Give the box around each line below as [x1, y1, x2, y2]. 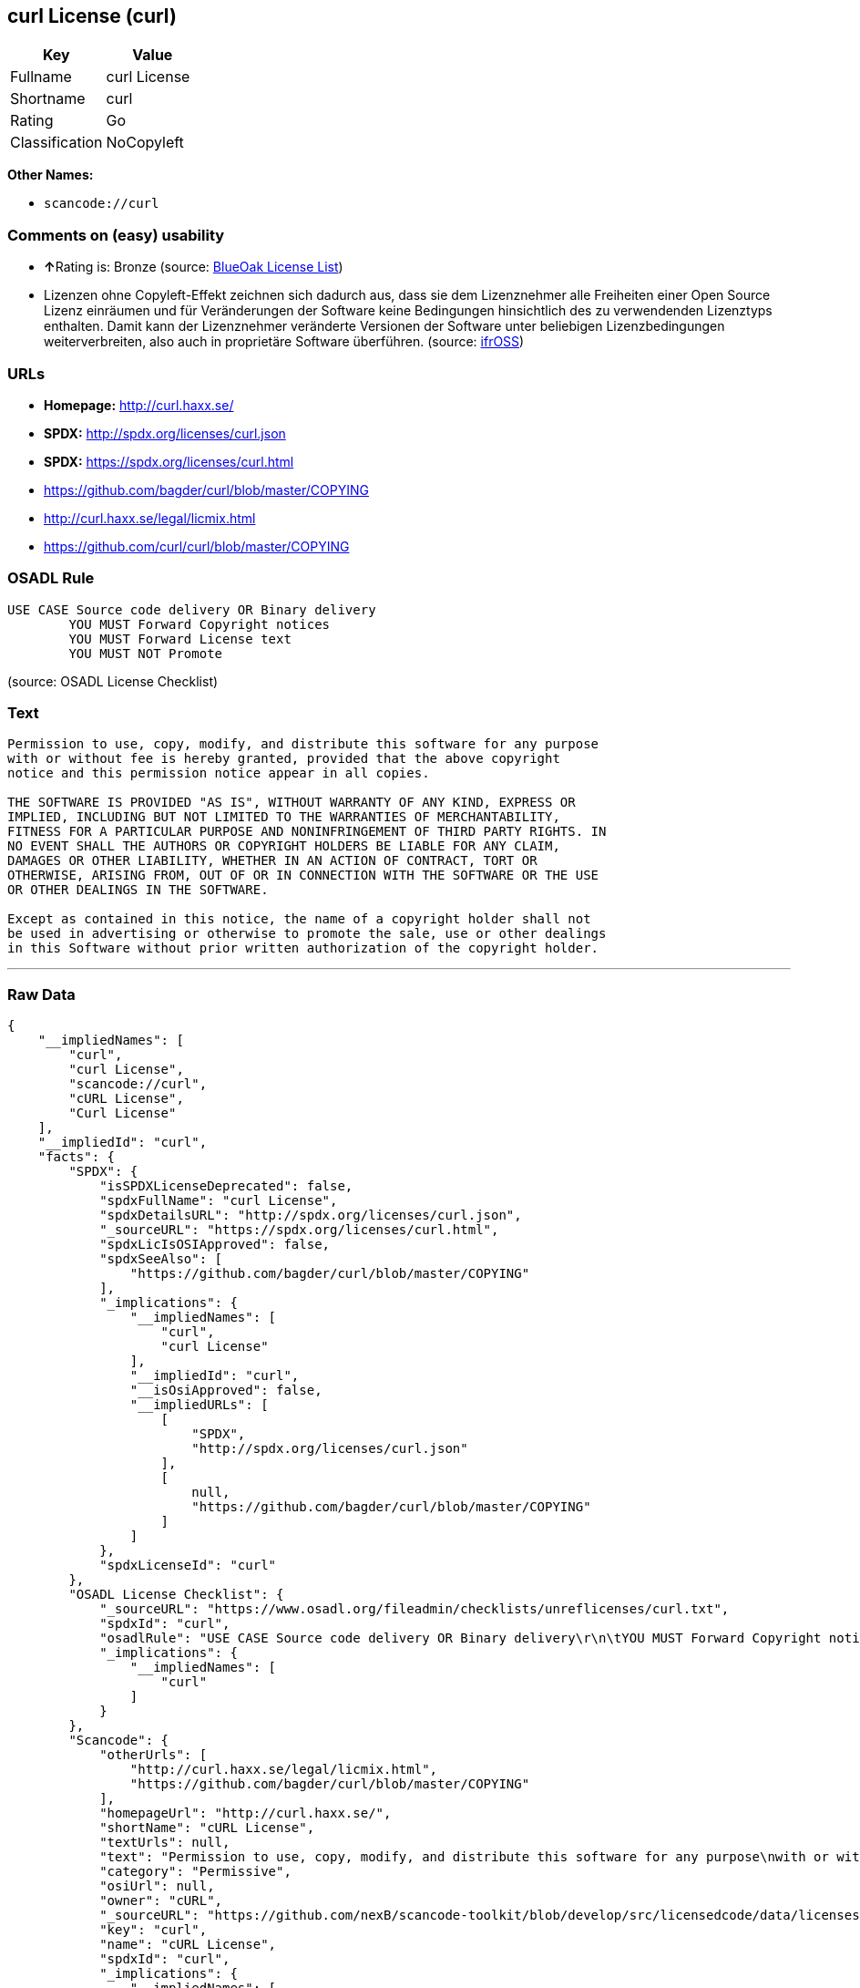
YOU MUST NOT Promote [68, 645, 223, 661]
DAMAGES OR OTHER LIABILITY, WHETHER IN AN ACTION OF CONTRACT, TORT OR [7, 853, 537, 869]
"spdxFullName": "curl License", [99, 1193, 338, 1209]
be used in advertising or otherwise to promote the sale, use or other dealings [7, 926, 607, 942]
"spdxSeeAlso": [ [99, 1252, 223, 1267]
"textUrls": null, [99, 1835, 230, 1850]
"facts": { [37, 1149, 116, 1165]
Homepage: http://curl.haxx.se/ [44, 397, 234, 413]
